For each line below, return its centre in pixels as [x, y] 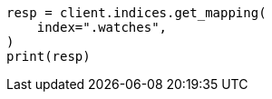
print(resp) [49, 56]
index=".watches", [102, 27]
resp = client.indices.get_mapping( [136, 13]
